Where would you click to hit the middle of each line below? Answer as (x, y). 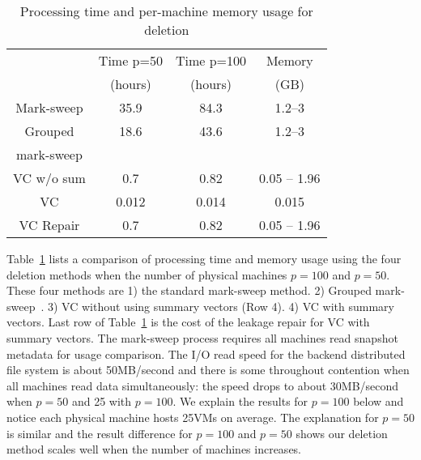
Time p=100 (211, 60)
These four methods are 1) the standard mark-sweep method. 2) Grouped (189, 290)
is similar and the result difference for (100, 433)
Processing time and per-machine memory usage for (166, 11)
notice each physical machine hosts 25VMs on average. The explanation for (193, 417)
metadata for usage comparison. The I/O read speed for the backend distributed (206, 354)
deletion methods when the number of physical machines (147, 274)
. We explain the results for (240, 401)
